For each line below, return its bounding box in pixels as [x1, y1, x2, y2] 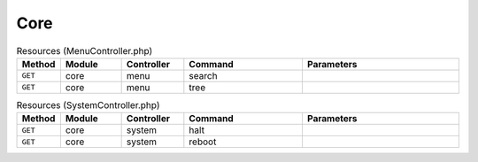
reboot [189, 135, 217, 148]
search [189, 69, 218, 81]
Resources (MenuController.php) [16, 44, 153, 57]
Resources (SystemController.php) [16, 99, 160, 112]
